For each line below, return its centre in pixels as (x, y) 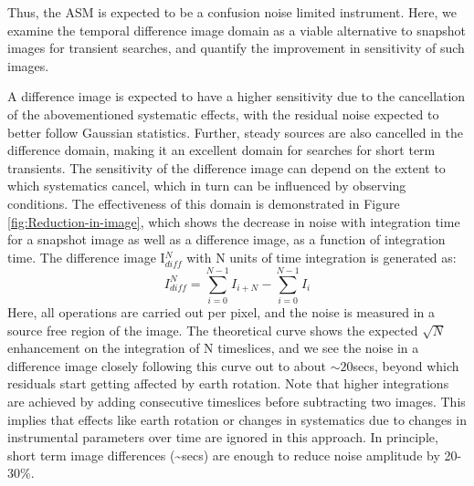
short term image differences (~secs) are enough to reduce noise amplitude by (224, 455)
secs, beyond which (406, 365)
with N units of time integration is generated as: (321, 257)
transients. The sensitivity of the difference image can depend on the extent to (226, 167)
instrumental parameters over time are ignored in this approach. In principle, (223, 437)
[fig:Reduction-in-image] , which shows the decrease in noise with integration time (234, 221)
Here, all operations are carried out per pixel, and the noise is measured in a (221, 312)
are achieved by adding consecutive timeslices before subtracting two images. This (237, 401)
